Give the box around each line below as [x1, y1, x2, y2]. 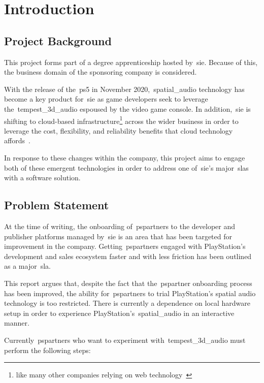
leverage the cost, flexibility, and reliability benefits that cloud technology [4, 125, 233, 136]
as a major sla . [4, 261, 51, 271]
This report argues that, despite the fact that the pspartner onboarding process [4, 277, 252, 288]
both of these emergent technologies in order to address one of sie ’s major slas [4, 162, 249, 173]
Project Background [4, 33, 112, 48]
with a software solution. [4, 172, 81, 183]
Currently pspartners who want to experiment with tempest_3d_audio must [4, 334, 246, 345]
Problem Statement [4, 197, 109, 213]
